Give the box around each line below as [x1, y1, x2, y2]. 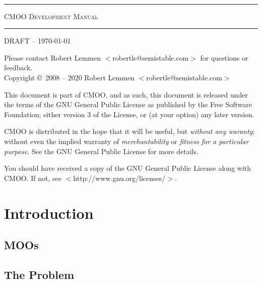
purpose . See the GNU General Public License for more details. [4, 146, 199, 156]
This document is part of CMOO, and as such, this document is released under [4, 89, 248, 100]
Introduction [4, 202, 94, 223]
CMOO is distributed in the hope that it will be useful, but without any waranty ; [4, 126, 255, 136]
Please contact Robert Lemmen [4, 52, 101, 63]
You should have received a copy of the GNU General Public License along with [4, 163, 251, 173]
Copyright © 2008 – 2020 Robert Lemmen [4, 72, 135, 82]
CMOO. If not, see [4, 172, 62, 183]
